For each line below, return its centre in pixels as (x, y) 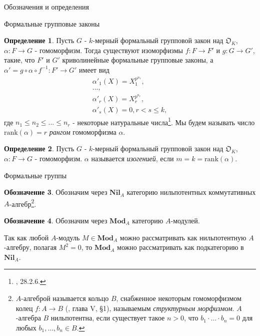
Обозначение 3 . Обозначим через (56, 192)
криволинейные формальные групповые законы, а (138, 60)
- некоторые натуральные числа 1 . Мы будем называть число (164, 121)
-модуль (68, 237)
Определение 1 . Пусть (39, 40)
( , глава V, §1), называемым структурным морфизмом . (150, 308)
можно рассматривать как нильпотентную (183, 237)
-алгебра (28, 318)
